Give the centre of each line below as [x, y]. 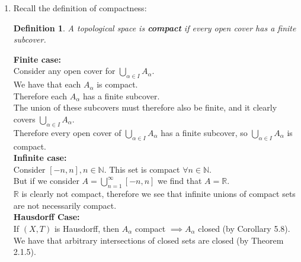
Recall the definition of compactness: [80, 8]
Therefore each [40, 96]
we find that [180, 181]
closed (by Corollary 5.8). [244, 228]
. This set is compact [142, 169]
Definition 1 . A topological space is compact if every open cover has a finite [155, 28]
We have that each [47, 84]
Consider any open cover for [64, 71]
